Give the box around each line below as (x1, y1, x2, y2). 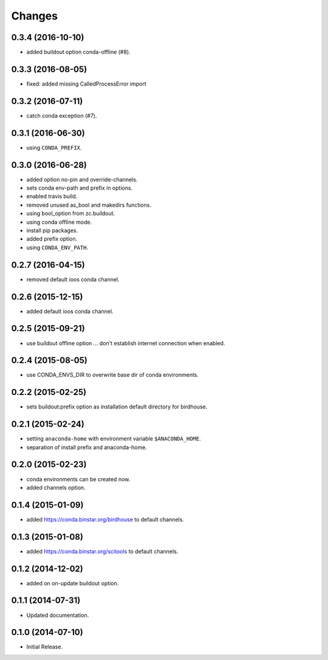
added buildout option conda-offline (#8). (26, 49, 131, 56)
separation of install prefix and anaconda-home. (26, 444, 147, 451)
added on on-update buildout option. (26, 579, 119, 586)
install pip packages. (26, 227, 78, 234)
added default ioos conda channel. (26, 308, 114, 315)
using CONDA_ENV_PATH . (26, 244, 88, 251)
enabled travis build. (26, 193, 78, 200)
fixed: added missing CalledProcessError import (26, 80, 147, 88)
